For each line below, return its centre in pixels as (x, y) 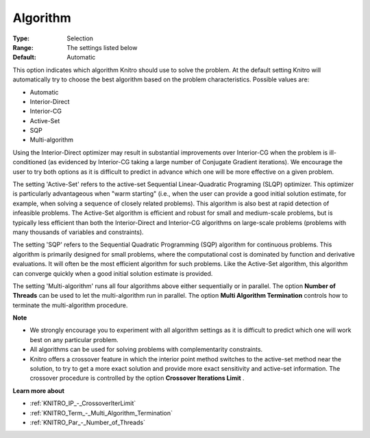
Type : (21, 38)
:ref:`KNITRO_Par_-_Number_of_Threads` (87, 422)
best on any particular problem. (74, 339)
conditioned (29, 162)
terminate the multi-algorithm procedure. (70, 305)
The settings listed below (102, 47)
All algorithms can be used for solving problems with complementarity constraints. (146, 350)
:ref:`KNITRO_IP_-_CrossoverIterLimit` (83, 403)
